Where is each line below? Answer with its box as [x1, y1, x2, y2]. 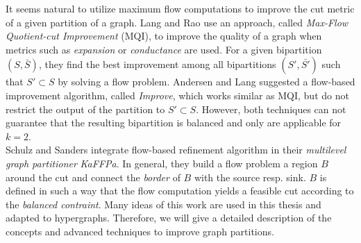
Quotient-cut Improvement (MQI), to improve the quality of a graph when [6, 28, 322, 43]
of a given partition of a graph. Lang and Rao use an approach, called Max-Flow [6, 15, 349, 29]
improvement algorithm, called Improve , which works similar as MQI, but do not [6, 87, 349, 102]
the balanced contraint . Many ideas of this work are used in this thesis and [6, 196, 321, 211]
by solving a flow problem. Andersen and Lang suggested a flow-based [58, 74, 355, 89]
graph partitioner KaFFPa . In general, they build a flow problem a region [6, 156, 318, 170]
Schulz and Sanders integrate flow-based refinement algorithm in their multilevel [6, 142, 346, 157]
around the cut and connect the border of [6, 169, 180, 184]
